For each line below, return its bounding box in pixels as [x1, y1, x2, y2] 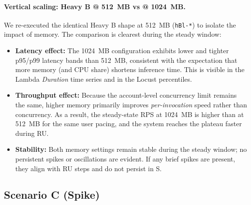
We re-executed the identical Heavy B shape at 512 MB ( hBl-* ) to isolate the [4, 19, 236, 29]
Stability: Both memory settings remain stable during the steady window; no [15, 144, 247, 154]
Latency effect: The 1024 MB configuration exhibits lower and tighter [15, 45, 229, 56]
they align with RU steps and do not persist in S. [15, 163, 162, 173]
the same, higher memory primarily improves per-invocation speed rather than [15, 100, 247, 110]
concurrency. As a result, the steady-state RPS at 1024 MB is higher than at [15, 109, 244, 119]
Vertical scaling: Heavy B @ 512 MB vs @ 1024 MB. [4, 1, 186, 11]
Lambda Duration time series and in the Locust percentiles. [15, 73, 192, 84]
